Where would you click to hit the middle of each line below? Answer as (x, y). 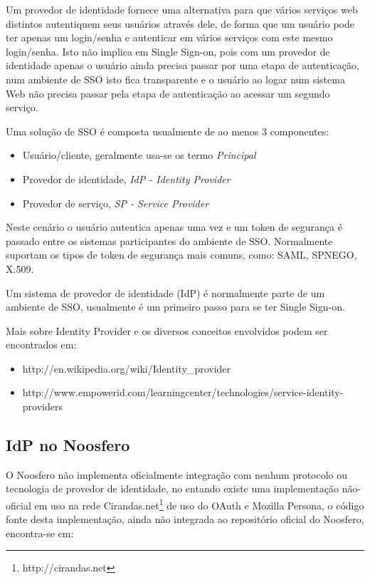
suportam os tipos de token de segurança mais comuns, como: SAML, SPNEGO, (181, 255)
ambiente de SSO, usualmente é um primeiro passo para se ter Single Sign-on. (175, 307)
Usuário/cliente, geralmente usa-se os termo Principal (139, 155)
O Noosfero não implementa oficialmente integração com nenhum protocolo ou (177, 474)
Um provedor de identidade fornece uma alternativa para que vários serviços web (182, 9)
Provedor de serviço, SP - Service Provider (116, 203)
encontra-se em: (40, 533)
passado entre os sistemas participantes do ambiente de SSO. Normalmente (169, 240)
